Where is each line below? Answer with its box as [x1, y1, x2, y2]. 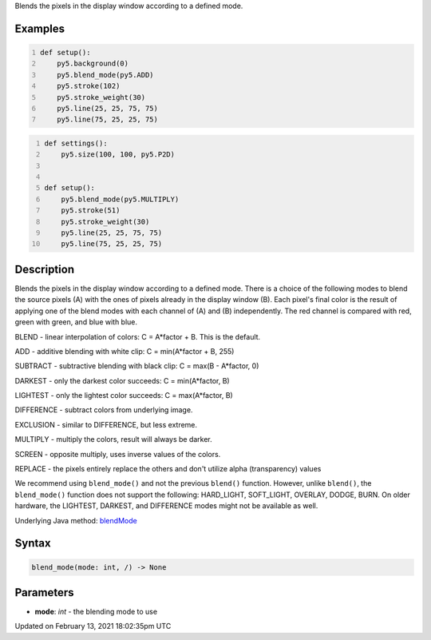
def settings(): [44, 138, 108, 148]
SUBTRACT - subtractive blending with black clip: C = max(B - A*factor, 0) [14, 361, 259, 371]
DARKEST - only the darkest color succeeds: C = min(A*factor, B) [14, 376, 231, 385]
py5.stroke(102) [57, 81, 121, 91]
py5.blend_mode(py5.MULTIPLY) [61, 194, 180, 204]
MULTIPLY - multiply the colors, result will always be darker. [14, 435, 213, 444]
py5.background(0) [57, 59, 129, 68]
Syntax [14, 536, 51, 551]
